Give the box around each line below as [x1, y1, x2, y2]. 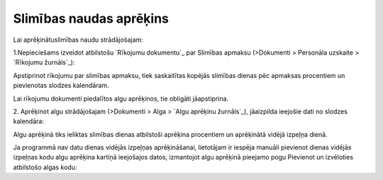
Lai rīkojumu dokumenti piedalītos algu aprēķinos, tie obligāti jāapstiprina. [13, 94, 229, 103]
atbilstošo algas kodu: [13, 163, 77, 171]
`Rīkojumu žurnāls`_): [13, 58, 75, 67]
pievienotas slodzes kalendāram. [13, 81, 109, 90]
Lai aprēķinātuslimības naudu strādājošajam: [13, 35, 143, 44]
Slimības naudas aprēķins [13, 11, 170, 26]
